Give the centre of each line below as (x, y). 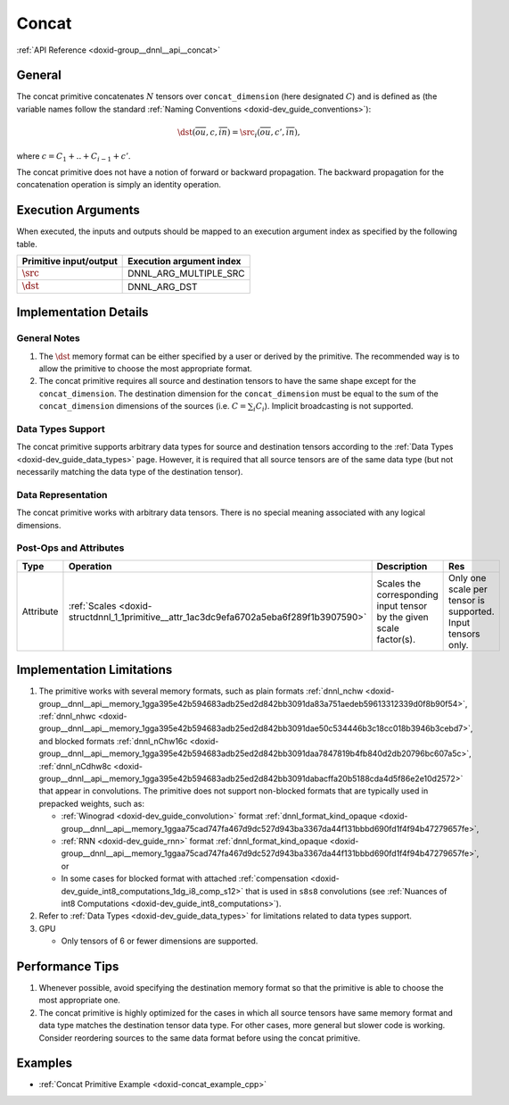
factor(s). (396, 639)
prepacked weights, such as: (91, 803)
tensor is (467, 600)
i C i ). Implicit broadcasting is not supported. (333, 407)
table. (27, 244)
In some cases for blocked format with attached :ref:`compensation (185, 878)
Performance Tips (68, 966)
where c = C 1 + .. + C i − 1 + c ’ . (74, 157)
